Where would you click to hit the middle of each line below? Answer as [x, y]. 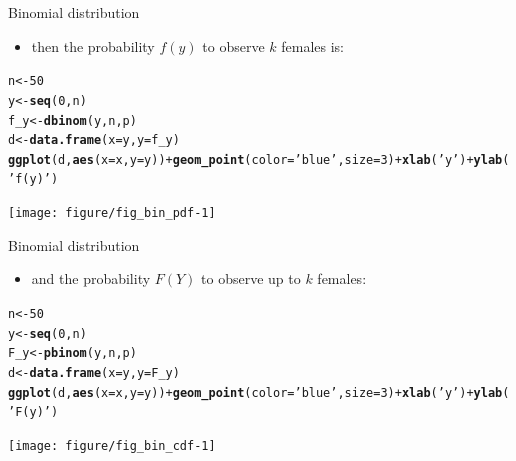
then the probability [93, 45]
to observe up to [251, 278]
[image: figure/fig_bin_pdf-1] [112, 213]
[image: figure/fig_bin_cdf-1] [112, 445]
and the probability [91, 278]
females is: [313, 45]
